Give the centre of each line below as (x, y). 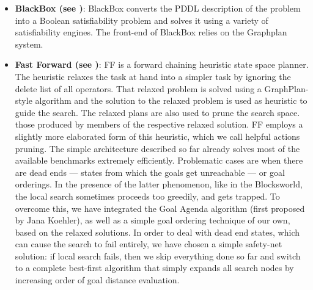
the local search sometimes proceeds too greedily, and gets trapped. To (147, 196)
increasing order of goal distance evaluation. (97, 280)
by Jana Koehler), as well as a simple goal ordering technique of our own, (153, 220)
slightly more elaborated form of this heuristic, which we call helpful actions (157, 136)
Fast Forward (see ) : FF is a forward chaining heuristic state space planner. (162, 64)
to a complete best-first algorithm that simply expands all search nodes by (154, 268)
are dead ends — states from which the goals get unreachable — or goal (150, 172)
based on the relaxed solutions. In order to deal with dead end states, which (157, 232)
